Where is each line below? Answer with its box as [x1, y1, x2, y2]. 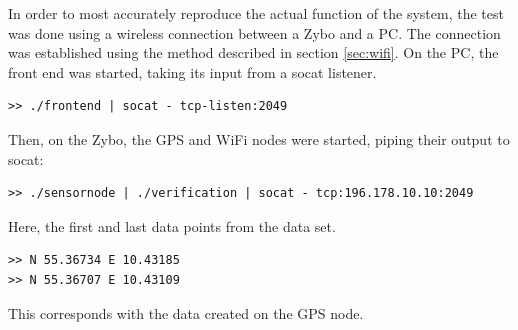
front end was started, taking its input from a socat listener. [8, 61, 377, 82]
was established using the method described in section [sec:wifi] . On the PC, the [8, 42, 499, 63]
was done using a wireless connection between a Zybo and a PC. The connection [8, 22, 501, 43]
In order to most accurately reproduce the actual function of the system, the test [8, 3, 504, 23]
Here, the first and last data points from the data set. [8, 215, 336, 236]
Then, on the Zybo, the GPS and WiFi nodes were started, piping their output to [8, 128, 510, 149]
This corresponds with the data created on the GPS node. [8, 302, 364, 323]
